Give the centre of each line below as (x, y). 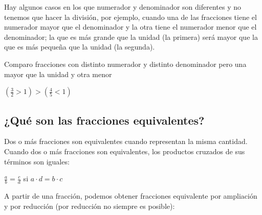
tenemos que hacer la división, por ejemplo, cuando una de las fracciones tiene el (130, 17)
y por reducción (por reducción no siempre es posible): (90, 206)
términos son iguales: (37, 161)
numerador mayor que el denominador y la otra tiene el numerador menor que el (130, 27)
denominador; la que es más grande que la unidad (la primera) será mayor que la (131, 37)
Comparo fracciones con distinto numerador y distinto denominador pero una (125, 64)
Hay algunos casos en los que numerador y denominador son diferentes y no (123, 7)
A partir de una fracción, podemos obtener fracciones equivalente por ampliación (131, 195)
